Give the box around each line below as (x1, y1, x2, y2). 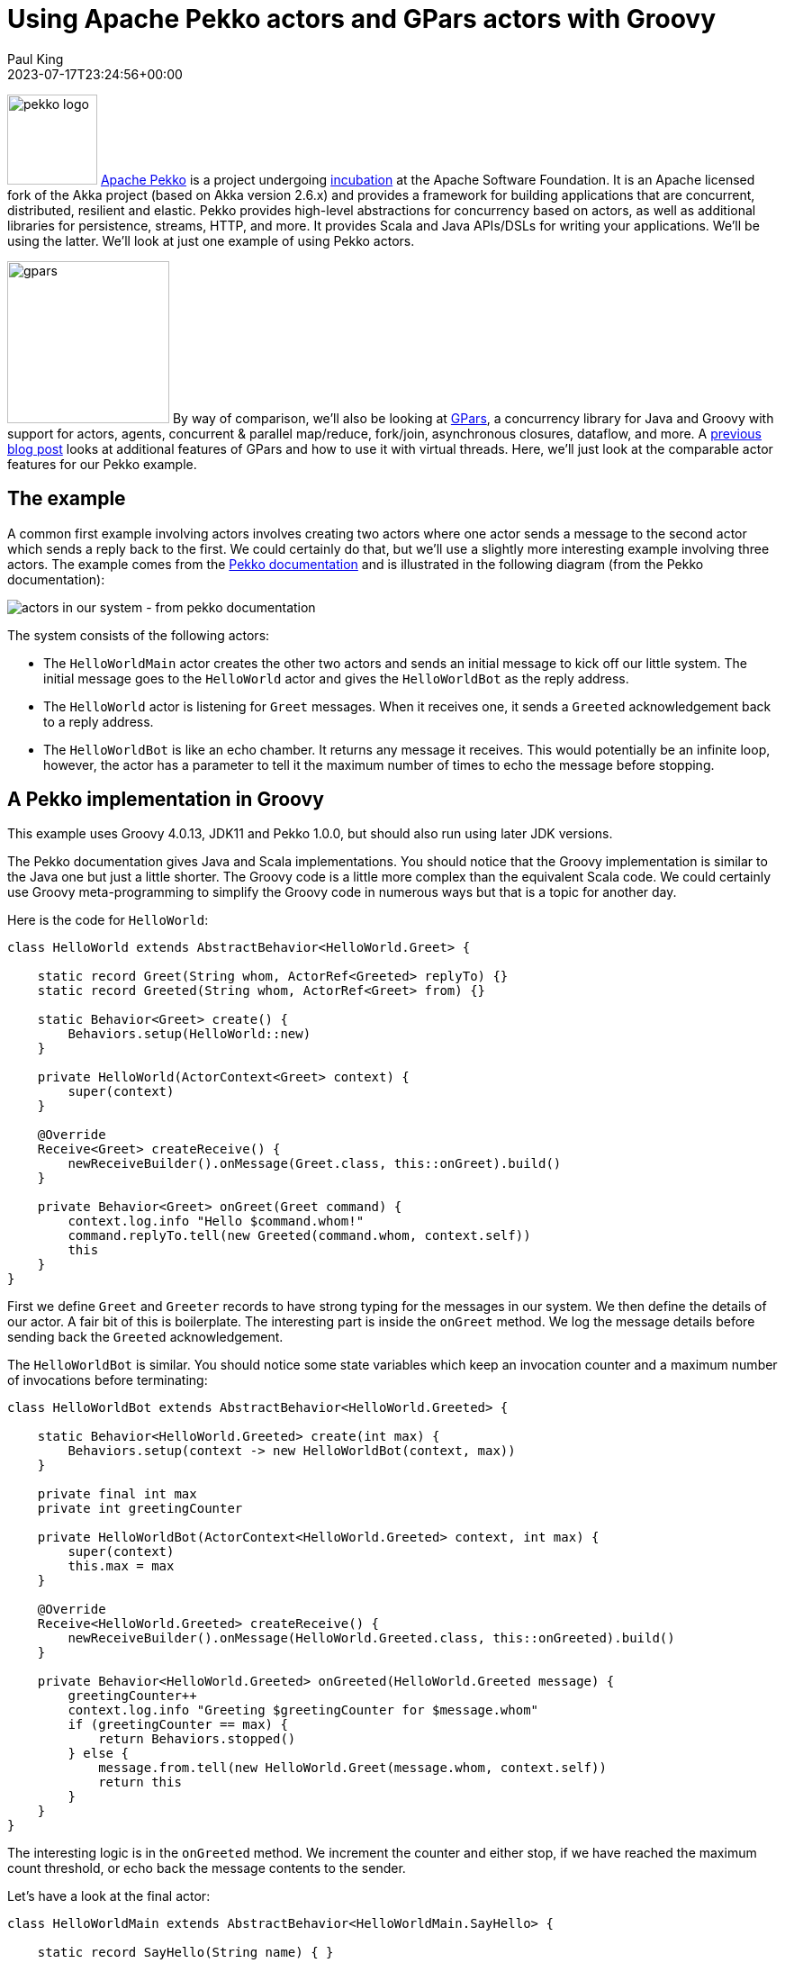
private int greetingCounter (37, 1501, 243, 1516)
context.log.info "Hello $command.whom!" (68, 1214, 365, 1229)
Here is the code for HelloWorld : (7, 912, 209, 928)
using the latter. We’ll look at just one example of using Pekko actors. (7, 232, 415, 249)
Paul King (7, 50, 64, 67)
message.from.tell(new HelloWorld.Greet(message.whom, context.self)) (98, 1760, 607, 1776)
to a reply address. (43, 713, 154, 729)
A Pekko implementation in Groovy (7, 788, 324, 811)
